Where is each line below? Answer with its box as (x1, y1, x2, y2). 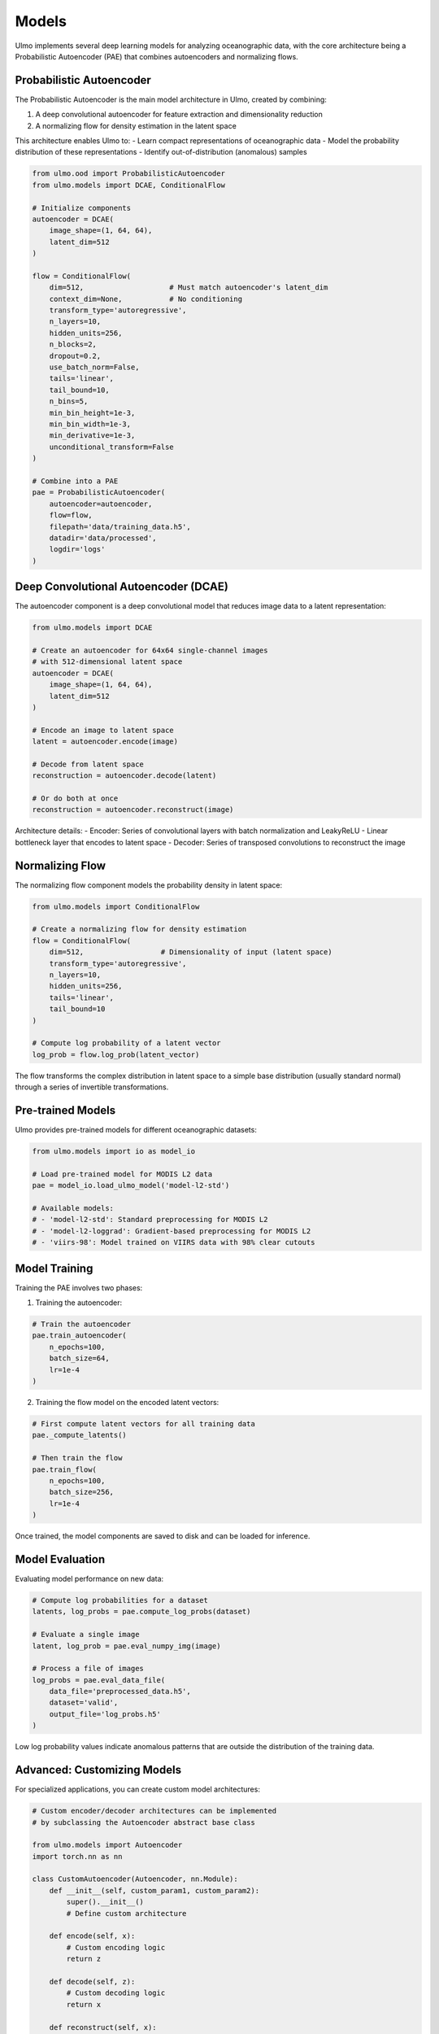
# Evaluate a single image (32, 1630, 140, 1639)
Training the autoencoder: (35, 1298, 123, 1307)
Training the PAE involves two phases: (15, 1282, 143, 1293)
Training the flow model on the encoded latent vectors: (35, 1397, 219, 1407)
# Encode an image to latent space (32, 725, 174, 735)
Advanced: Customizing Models (15, 1763, 182, 1777)
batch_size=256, (49, 1487, 114, 1497)
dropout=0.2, (49, 351, 102, 360)
